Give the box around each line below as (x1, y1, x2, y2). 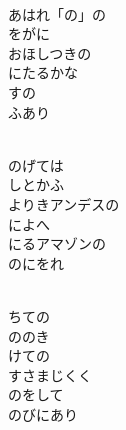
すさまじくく (8, 364, 92, 385)
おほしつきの (8, 42, 92, 63)
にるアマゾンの (8, 233, 106, 254)
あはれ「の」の (8, 3, 106, 24)
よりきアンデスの (8, 193, 120, 214)
